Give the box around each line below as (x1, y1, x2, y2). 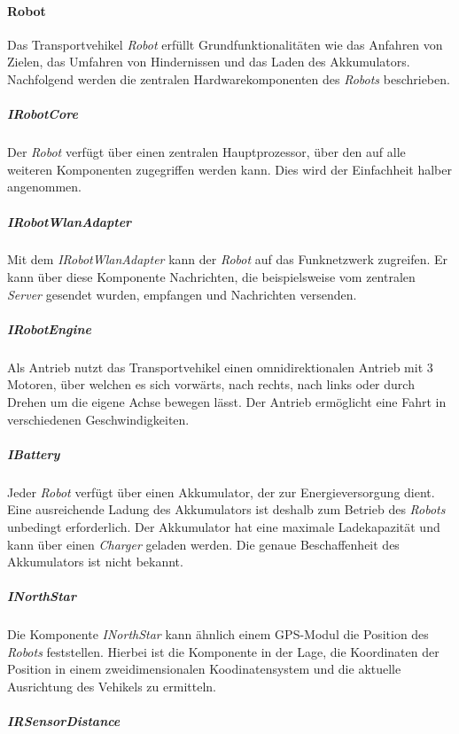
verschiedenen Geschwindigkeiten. (7, 410, 190, 428)
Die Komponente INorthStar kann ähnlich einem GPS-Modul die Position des (7, 625, 429, 644)
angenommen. (7, 177, 82, 196)
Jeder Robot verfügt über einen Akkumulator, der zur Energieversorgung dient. (7, 482, 435, 501)
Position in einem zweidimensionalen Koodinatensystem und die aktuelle (7, 660, 401, 678)
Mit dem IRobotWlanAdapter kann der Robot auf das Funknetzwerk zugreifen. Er (7, 250, 448, 269)
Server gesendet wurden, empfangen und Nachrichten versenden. (7, 285, 357, 303)
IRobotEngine (7, 319, 92, 338)
